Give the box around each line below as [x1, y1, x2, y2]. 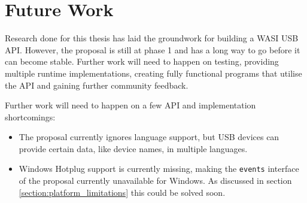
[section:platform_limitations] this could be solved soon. [19, 186, 226, 198]
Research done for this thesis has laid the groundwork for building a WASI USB [5, 32, 299, 44]
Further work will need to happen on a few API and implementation [5, 99, 256, 111]
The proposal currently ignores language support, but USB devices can [19, 131, 279, 143]
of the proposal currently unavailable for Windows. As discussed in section [19, 174, 292, 187]
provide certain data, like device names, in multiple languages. [19, 142, 248, 154]
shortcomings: [5, 110, 56, 123]
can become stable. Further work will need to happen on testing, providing [5, 55, 279, 68]
